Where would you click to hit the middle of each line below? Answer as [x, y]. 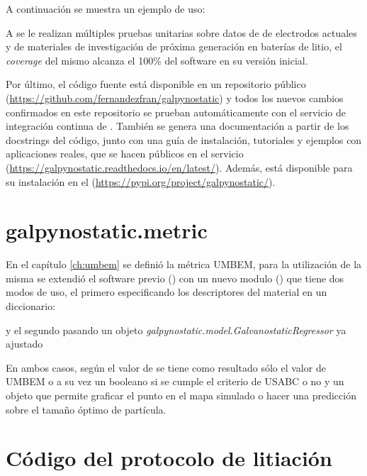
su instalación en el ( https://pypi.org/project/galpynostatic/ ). [141, 181]
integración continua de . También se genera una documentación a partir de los [177, 126]
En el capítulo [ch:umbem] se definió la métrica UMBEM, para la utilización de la [184, 264]
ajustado [24, 344]
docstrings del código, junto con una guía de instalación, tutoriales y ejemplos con [184, 139]
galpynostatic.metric [107, 230]
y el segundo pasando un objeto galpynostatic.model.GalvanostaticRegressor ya [176, 330]
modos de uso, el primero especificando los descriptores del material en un [166, 292]
